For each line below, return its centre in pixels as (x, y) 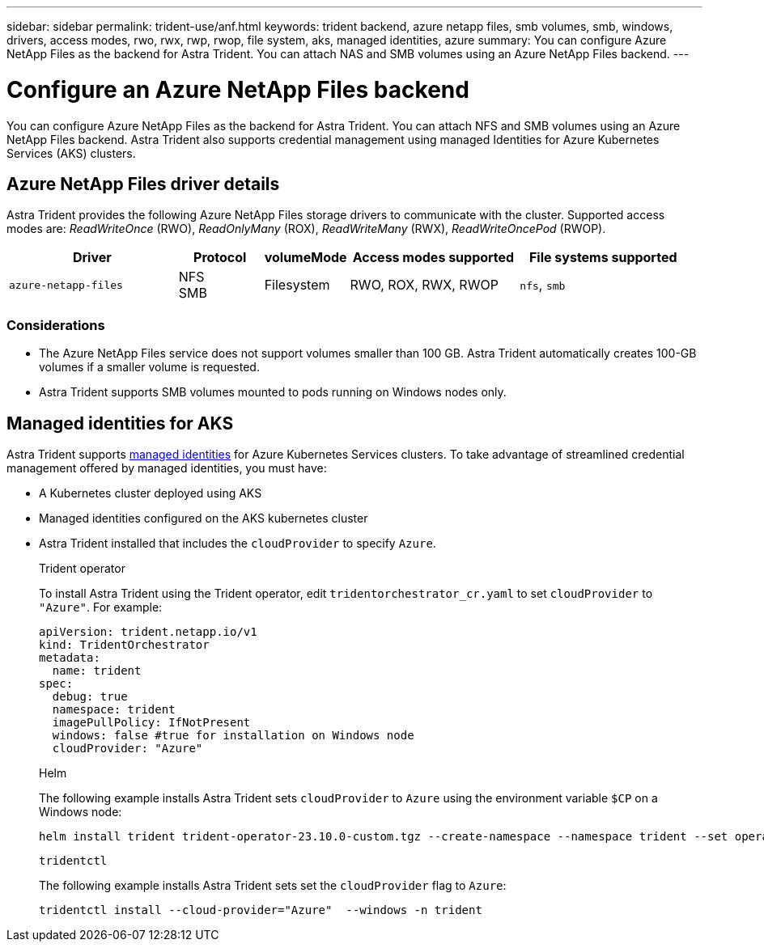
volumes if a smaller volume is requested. (149, 367)
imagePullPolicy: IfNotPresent (151, 722)
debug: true (90, 696)
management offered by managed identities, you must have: (167, 468)
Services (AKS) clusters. (71, 153)
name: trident (97, 670)
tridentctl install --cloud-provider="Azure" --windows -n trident (261, 910)
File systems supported (603, 258)
